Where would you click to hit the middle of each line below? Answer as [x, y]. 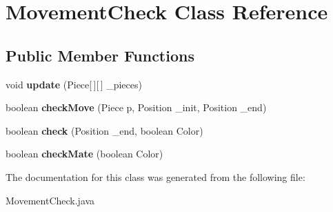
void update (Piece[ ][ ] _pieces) [74, 84]
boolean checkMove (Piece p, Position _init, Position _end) [136, 107]
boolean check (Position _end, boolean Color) [104, 130]
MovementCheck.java [50, 200]
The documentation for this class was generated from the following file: [155, 176]
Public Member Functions [100, 55]
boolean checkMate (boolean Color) [84, 154]
